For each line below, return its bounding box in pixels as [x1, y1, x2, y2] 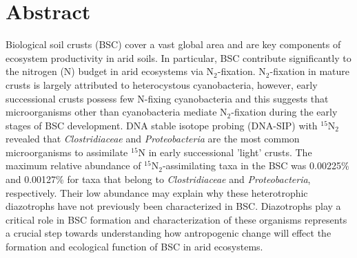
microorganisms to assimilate [6, 144, 128, 159]
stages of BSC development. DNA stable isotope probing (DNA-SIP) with [6, 118, 318, 132]
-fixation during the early [231, 105, 338, 119]
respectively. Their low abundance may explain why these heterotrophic [6, 185, 308, 200]
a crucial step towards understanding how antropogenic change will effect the [6, 226, 331, 240]
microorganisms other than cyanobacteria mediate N [6, 105, 227, 119]
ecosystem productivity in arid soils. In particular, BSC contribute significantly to [6, 50, 351, 65]
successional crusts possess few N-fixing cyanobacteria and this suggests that [6, 91, 329, 105]
